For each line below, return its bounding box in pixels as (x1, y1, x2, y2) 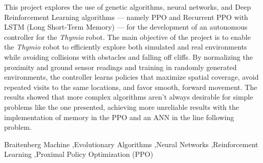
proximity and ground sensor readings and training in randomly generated (4, 61, 237, 72)
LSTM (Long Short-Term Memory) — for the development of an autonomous (4, 21, 248, 32)
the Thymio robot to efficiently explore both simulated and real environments (4, 41, 247, 52)
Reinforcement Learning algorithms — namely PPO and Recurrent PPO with (4, 11, 248, 22)
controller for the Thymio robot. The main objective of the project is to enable (4, 31, 251, 42)
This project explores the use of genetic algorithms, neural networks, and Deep (4, 2, 251, 12)
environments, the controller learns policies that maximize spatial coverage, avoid (4, 72, 259, 82)
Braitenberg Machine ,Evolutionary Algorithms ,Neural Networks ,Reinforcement (4, 138, 258, 149)
